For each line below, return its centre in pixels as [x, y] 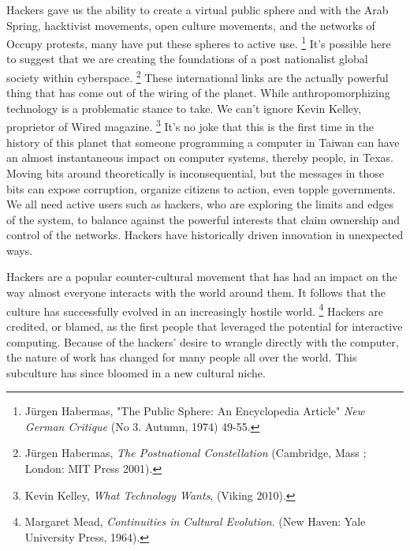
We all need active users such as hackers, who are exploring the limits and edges [200, 204]
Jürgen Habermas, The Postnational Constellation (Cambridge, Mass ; [196, 453]
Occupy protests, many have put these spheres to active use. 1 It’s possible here [199, 42]
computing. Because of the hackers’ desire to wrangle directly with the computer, [203, 341]
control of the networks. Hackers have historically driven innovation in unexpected [205, 235]
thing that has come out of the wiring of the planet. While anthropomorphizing [198, 93]
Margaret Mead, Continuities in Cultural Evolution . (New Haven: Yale [195, 521]
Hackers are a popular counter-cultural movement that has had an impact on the [202, 277]
